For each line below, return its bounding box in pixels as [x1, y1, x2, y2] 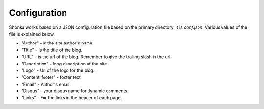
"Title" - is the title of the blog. [21, 47, 83, 53]
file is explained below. [9, 31, 55, 37]
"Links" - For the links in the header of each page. [21, 95, 122, 101]
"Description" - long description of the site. [21, 61, 109, 66]
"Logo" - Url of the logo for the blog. [21, 67, 95, 73]
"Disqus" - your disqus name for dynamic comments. [21, 88, 129, 94]
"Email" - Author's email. [21, 81, 71, 87]
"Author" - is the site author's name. [21, 40, 94, 46]
